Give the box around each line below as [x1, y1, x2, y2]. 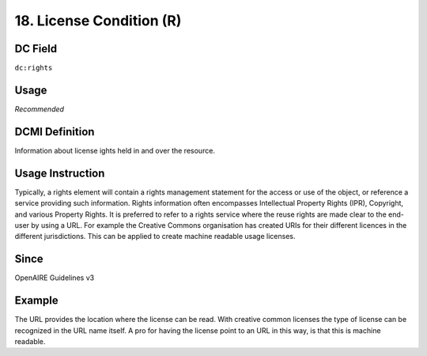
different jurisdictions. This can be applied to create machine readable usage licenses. [14, 232, 296, 241]
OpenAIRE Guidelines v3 [14, 273, 95, 282]
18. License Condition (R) [14, 12, 182, 29]
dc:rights [14, 63, 53, 73]
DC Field [14, 42, 58, 55]
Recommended [14, 104, 65, 114]
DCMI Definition [14, 125, 95, 138]
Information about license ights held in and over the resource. [14, 146, 215, 155]
